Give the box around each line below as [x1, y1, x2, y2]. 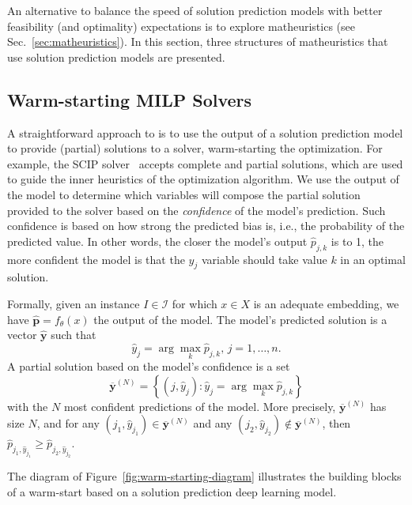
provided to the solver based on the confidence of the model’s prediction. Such [7, 202, 386, 218]
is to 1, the [331, 232, 384, 249]
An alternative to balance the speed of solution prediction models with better [7, 2, 383, 18]
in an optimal [340, 251, 406, 267]
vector [7, 326, 37, 343]
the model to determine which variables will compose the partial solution [7, 186, 361, 202]
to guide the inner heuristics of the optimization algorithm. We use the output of [7, 171, 399, 187]
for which [172, 295, 217, 311]
